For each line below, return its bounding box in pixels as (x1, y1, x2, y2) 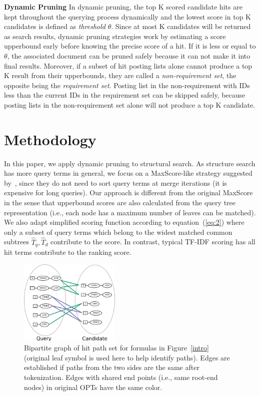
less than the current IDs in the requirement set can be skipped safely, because (4, 90, 245, 100)
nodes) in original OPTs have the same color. (24, 381, 162, 392)
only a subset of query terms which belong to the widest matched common (4, 226, 232, 237)
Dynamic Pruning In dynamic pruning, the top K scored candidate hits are (4, 2, 242, 12)
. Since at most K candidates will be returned (111, 21, 251, 32)
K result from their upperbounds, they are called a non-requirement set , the (4, 70, 236, 81)
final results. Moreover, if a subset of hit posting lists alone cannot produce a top (4, 60, 252, 71)
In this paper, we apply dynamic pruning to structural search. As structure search (4, 158, 255, 168)
